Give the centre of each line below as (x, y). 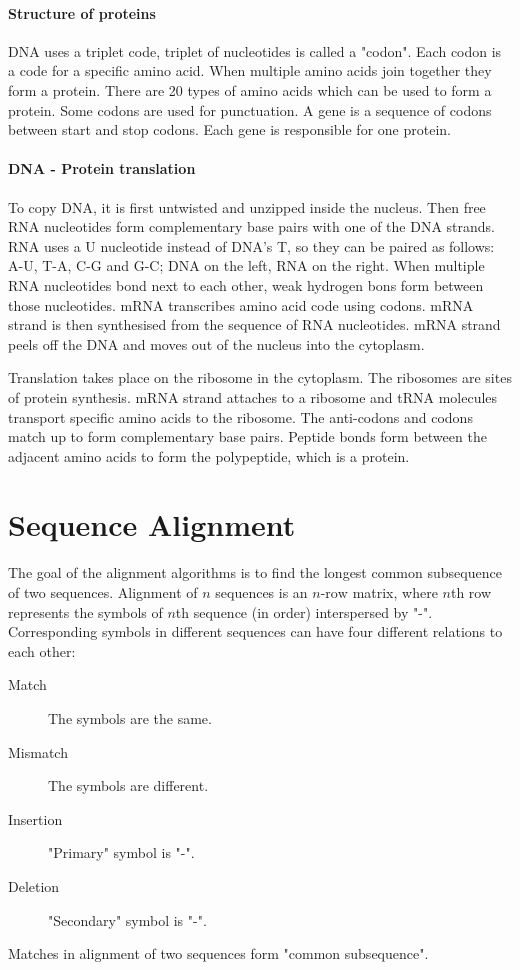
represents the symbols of (85, 611)
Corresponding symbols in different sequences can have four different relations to (255, 631)
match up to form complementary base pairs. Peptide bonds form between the (247, 436)
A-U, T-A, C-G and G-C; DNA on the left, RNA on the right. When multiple (246, 265)
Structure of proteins (82, 12)
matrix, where (395, 592)
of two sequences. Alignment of (103, 592)
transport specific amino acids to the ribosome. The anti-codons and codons (240, 416)
